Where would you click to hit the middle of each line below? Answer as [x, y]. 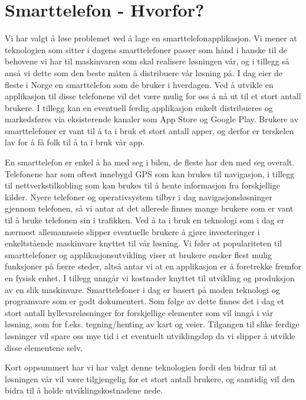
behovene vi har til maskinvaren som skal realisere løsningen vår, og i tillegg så [147, 61]
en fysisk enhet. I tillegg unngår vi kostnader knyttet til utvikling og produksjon [150, 278]
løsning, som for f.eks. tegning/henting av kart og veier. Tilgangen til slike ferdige [152, 324]
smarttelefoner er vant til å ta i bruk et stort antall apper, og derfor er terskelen [149, 130]
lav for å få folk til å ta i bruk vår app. [75, 142]
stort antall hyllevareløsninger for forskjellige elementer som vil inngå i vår [139, 312]
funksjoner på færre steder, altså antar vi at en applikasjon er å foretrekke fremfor [153, 266]
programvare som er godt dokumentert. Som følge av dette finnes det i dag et [144, 301]
